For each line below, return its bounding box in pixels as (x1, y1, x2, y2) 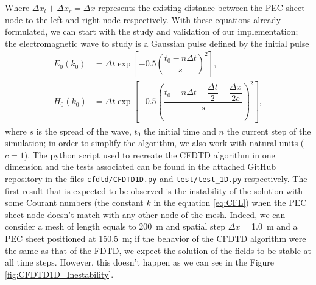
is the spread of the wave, (36, 124, 132, 137)
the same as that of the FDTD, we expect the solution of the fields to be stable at (5, 244, 311, 256)
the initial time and (143, 124, 216, 137)
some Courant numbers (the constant (5, 196, 144, 209)
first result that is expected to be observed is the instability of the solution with (5, 184, 303, 197)
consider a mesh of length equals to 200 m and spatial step (5, 220, 226, 233)
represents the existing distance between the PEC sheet (98, 1, 305, 13)
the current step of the (226, 124, 311, 137)
